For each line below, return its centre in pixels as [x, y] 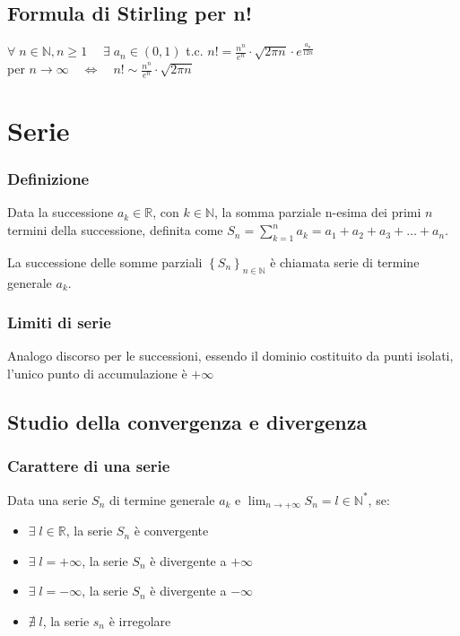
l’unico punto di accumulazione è [97, 374]
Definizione [48, 179]
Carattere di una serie [89, 466]
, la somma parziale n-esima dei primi [317, 212]
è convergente [171, 531]
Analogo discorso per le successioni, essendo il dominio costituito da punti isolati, [230, 356]
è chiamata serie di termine [345, 261]
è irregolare [140, 620]
